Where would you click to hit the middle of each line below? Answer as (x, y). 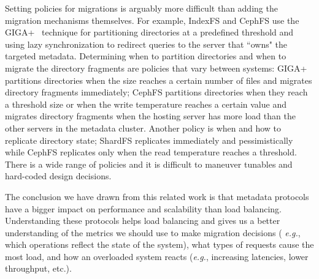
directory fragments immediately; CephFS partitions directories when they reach (156, 92)
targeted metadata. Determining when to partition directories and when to (146, 56)
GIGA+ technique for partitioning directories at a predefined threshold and (149, 32)
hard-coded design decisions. (58, 176)
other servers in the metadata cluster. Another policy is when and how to (143, 128)
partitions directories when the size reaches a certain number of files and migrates (159, 80)
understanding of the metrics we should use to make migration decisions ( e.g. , (153, 232)
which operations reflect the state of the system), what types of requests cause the (159, 244)
